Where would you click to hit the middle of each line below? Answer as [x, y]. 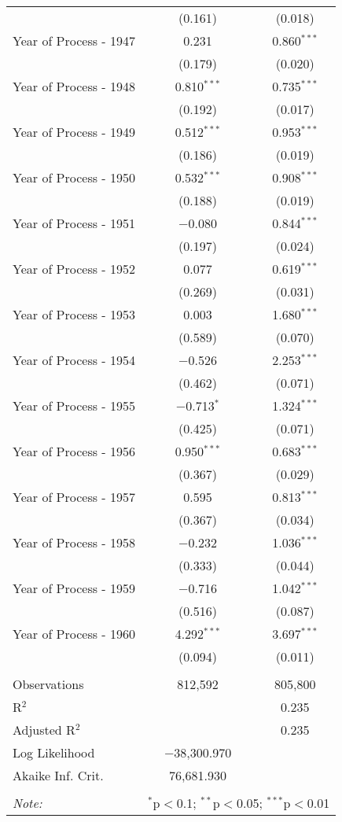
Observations [48, 684]
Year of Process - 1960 [74, 634]
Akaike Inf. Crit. [58, 775]
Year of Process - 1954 [74, 360]
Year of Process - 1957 [74, 497]
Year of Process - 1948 [74, 86]
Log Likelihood [54, 752]
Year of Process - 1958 [74, 542]
